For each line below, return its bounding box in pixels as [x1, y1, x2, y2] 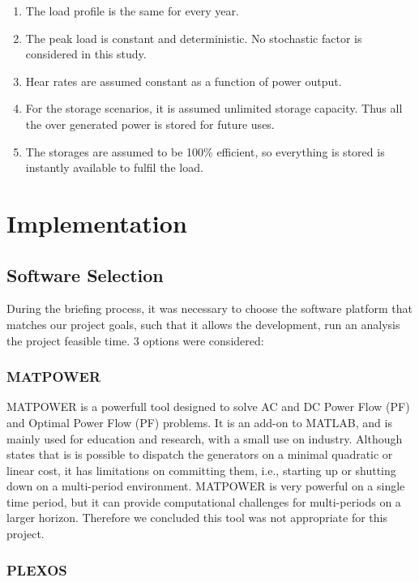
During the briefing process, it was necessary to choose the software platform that [6, 300, 413, 317]
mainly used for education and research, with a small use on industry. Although [6, 430, 403, 447]
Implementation [6, 206, 187, 239]
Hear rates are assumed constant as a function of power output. [25, 72, 342, 89]
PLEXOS [6, 559, 67, 580]
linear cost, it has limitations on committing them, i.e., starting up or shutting [6, 461, 396, 478]
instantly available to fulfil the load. [25, 159, 203, 176]
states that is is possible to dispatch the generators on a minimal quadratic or [6, 446, 393, 463]
